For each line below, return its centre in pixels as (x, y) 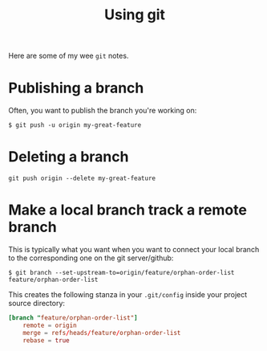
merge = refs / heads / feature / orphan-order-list (102, 333)
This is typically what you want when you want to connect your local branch (134, 249)
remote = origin (50, 325)
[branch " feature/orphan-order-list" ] (73, 318)
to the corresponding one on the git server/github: (91, 258)
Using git (135, 15)
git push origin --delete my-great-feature (82, 178)
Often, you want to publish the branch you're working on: (103, 111)
